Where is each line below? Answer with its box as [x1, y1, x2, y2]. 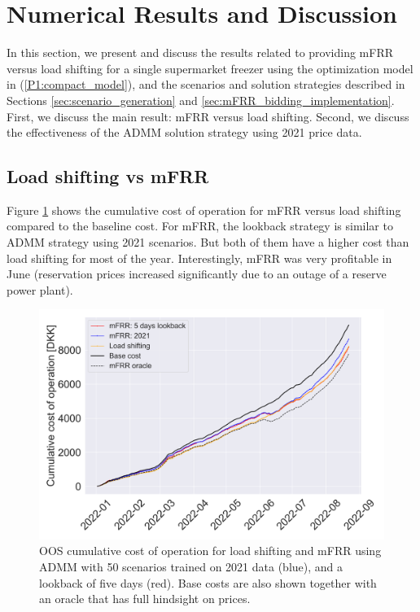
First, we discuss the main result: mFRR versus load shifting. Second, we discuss [7, 107, 409, 125]
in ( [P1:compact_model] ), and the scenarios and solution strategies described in [7, 76, 405, 93]
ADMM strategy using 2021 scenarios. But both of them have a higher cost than [7, 234, 409, 251]
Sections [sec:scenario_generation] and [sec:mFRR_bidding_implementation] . [7, 91, 395, 108]
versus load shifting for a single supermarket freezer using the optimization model [7, 59, 413, 76]
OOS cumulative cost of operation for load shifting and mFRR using [39, 542, 382, 559]
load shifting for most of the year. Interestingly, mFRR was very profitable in [7, 249, 392, 266]
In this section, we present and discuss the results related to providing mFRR [7, 44, 393, 61]
